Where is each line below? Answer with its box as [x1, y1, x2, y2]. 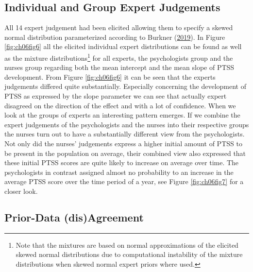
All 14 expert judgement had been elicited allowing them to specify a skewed [4, 22, 233, 33]
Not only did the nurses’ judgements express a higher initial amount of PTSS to [4, 138, 242, 148]
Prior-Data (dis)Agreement [4, 209, 144, 224]
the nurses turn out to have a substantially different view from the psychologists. [4, 129, 245, 139]
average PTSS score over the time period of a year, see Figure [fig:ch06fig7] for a [4, 176, 244, 187]
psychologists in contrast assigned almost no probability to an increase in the [4, 167, 234, 177]
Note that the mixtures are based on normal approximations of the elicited [16, 239, 238, 250]
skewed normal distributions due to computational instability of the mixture [16, 249, 243, 259]
